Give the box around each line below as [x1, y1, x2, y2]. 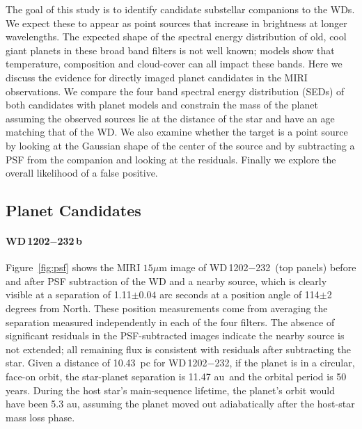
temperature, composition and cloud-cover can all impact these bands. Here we [6, 56, 343, 71]
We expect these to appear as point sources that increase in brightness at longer [6, 15, 347, 30]
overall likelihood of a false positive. [6, 165, 158, 180]
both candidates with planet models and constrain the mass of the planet [6, 97, 318, 112]
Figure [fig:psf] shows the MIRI [6, 260, 141, 275]
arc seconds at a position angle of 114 [159, 287, 320, 302]
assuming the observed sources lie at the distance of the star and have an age [6, 111, 335, 125]
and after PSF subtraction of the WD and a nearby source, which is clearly [6, 273, 327, 288]
